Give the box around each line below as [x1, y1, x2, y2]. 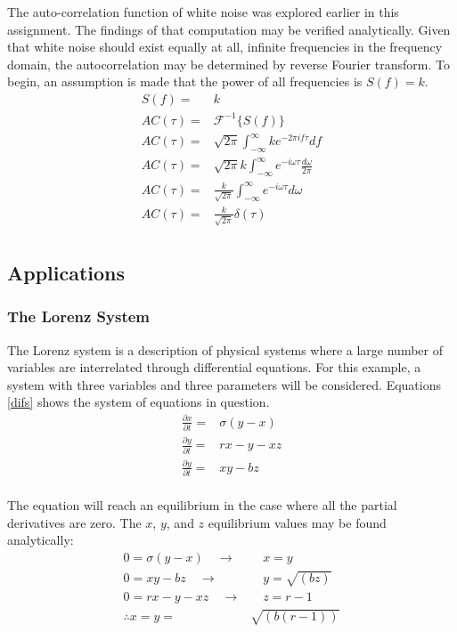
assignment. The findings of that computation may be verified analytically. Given [7, 20, 451, 38]
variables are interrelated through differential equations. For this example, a [7, 358, 421, 377]
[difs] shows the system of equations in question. [7, 393, 270, 411]
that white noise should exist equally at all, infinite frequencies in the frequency [7, 37, 443, 56]
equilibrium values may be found [208, 513, 387, 531]
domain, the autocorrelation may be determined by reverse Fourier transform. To [7, 54, 450, 73]
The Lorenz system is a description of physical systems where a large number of [7, 340, 443, 359]
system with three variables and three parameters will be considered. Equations [7, 375, 441, 393]
